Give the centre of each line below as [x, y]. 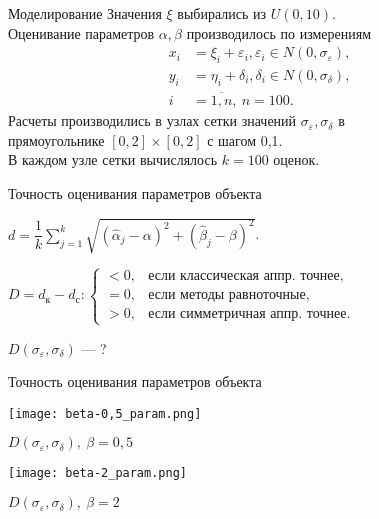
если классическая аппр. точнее [244, 276]
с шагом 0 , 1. [245, 139]
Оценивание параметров [81, 32]
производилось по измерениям [279, 32]
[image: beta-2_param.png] [97, 473]
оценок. [296, 159]
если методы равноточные [227, 295]
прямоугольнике [56, 139]
